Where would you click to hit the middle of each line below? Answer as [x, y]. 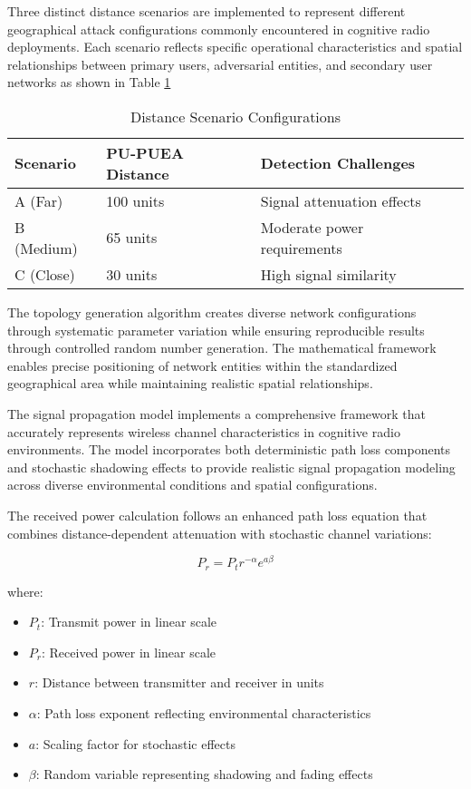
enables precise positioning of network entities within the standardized [202, 365]
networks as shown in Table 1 [89, 82]
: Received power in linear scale [129, 652]
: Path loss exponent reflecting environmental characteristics [204, 713]
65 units [132, 238]
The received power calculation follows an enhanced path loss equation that [217, 515]
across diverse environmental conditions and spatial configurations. [192, 485]
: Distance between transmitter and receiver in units [179, 682]
